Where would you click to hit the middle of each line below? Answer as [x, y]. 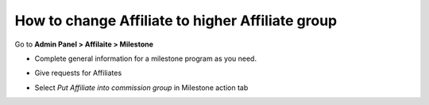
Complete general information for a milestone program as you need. [146, 58]
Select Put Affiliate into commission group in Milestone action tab [141, 88]
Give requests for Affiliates [78, 73]
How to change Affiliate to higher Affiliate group [176, 21]
